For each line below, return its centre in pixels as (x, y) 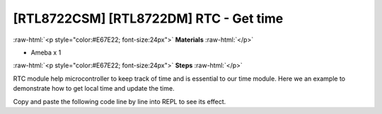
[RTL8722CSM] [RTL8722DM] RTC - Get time (148, 18)
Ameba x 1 (46, 52)
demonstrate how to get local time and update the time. (94, 89)
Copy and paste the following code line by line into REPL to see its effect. (120, 101)
